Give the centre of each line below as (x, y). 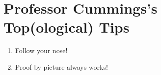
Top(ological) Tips (67, 27)
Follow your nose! (41, 50)
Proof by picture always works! (61, 66)
